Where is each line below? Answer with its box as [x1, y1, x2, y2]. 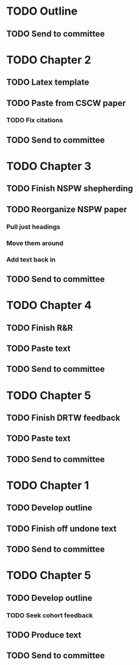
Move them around [6, 239, 64, 247]
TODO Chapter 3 [6, 160, 91, 173]
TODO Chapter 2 [6, 53, 91, 66]
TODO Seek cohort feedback [6, 611, 93, 619]
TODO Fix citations [6, 116, 63, 124]
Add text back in [6, 255, 56, 263]
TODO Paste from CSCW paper [6, 98, 126, 108]
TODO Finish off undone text [6, 523, 117, 534]
